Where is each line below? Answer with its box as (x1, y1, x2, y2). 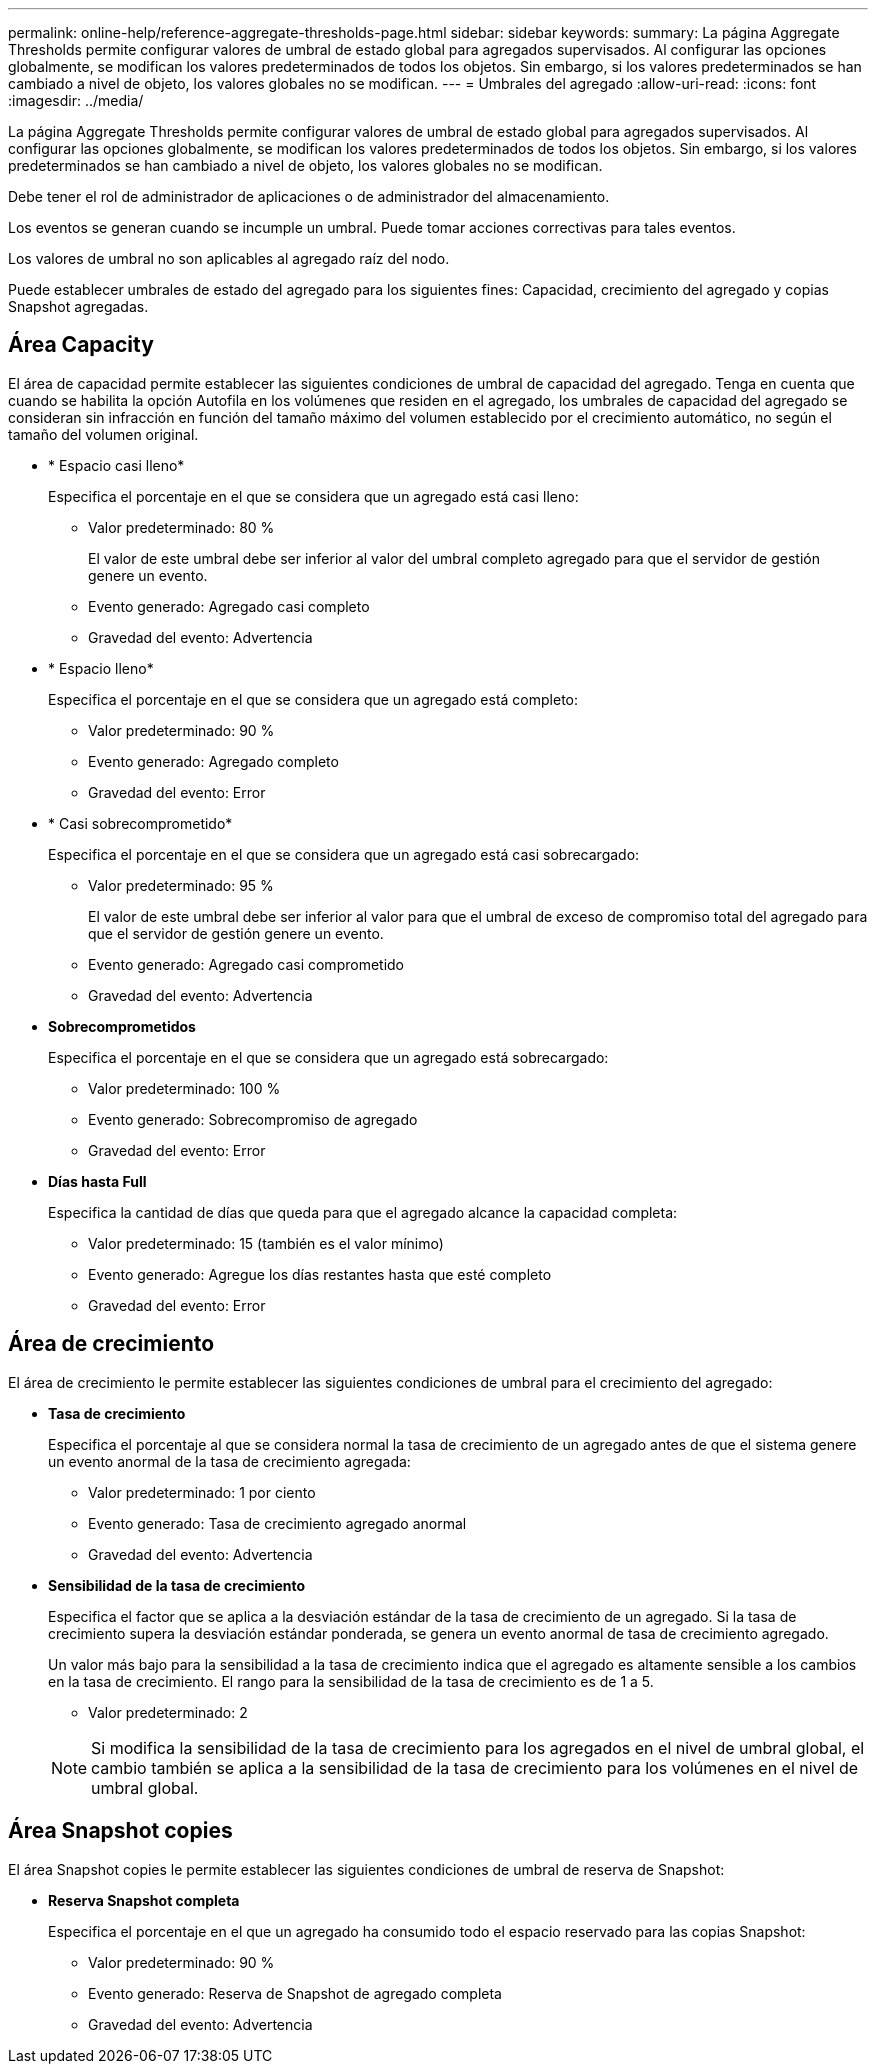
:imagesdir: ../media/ (8, 92, 144, 109)
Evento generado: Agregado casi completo (88, 597, 370, 615)
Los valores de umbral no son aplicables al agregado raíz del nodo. (8, 250, 450, 267)
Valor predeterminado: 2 (88, 1703, 248, 1721)
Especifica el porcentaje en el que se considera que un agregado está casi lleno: (48, 487, 579, 505)
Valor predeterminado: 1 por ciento (88, 1483, 316, 1501)
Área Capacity (8, 332, 154, 358)
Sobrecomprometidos (48, 1017, 196, 1035)
